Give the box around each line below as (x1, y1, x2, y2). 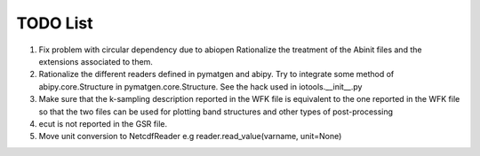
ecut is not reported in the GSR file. (38, 118, 168, 129)
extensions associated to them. (38, 56, 153, 66)
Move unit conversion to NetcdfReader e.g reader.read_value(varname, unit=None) (38, 131, 342, 142)
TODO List (16, 13, 93, 33)
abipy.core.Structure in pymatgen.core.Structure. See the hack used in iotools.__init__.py (38, 81, 363, 92)
